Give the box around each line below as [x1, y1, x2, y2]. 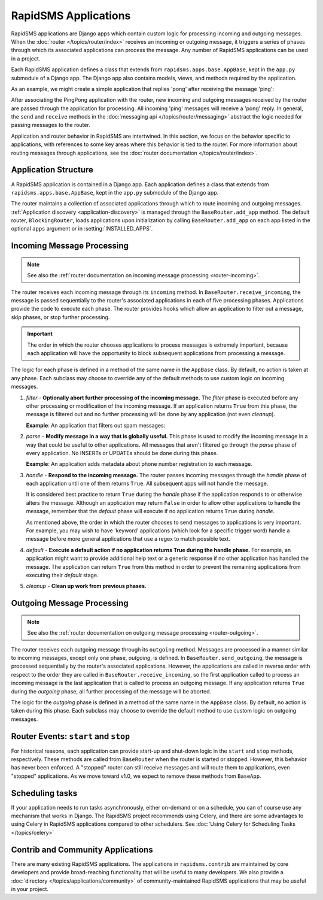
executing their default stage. [26, 572, 99, 578]
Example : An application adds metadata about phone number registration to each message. [26, 460, 252, 468]
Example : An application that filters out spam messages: [26, 422, 166, 429]
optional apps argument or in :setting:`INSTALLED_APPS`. [11, 225, 153, 232]
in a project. [11, 54, 41, 62]
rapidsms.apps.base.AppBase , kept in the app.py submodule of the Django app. [11, 189, 219, 196]
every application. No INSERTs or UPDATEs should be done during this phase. [26, 449, 218, 456]
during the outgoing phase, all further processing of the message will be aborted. [11, 687, 212, 695]
